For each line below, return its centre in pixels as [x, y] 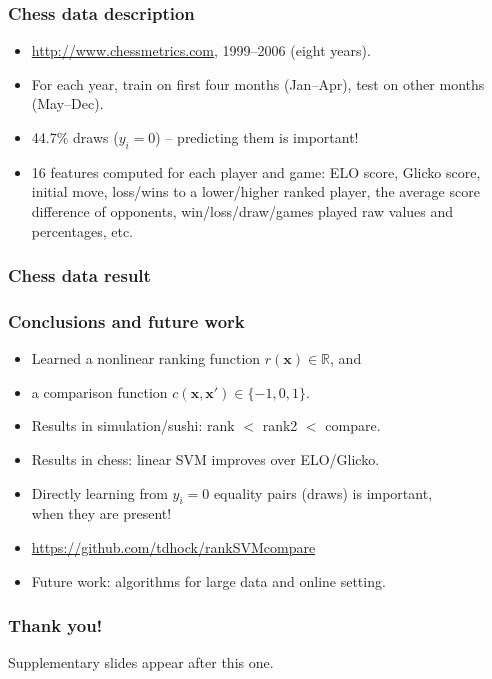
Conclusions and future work [126, 320]
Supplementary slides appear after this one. [141, 662]
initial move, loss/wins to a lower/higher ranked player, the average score [255, 191]
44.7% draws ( [75, 137]
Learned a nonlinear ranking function [146, 358]
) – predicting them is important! [257, 137]
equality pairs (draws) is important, [323, 492]
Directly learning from [99, 492]
